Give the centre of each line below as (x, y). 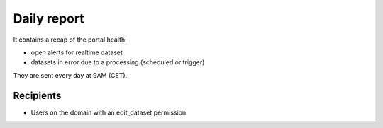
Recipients (37, 95)
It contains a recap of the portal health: (70, 40)
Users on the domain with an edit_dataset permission (109, 112)
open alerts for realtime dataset (77, 52)
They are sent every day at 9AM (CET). (70, 75)
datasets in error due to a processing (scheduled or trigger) (118, 62)
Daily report (49, 18)
